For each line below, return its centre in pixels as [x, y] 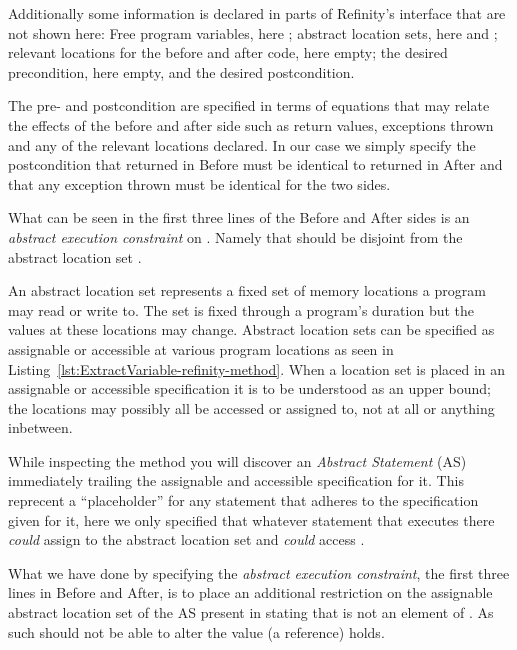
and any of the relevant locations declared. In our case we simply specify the [242, 144]
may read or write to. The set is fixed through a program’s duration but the [241, 309]
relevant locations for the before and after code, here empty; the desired [228, 52]
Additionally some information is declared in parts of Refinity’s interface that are [257, 13]
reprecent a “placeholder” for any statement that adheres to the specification [243, 500]
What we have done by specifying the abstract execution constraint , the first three [259, 572]
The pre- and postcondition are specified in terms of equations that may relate [249, 105]
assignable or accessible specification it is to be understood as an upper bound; [249, 388]
